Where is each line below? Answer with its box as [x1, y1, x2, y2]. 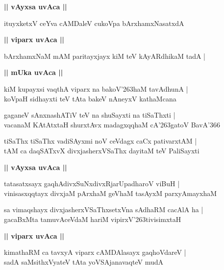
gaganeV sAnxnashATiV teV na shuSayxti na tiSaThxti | [4, 110, 175, 120]
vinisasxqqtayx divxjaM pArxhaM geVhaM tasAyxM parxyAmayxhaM [4, 188, 217, 198]
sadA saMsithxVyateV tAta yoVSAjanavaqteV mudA [4, 256, 163, 267]
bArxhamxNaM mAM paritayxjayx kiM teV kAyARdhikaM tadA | [4, 50, 206, 61]
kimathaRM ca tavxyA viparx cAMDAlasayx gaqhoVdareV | [4, 247, 186, 257]
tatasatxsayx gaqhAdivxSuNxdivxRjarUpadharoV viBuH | [4, 178, 180, 189]
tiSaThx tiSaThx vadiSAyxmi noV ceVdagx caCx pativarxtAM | [4, 136, 197, 146]
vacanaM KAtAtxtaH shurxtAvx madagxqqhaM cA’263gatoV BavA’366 [4, 119, 220, 129]
